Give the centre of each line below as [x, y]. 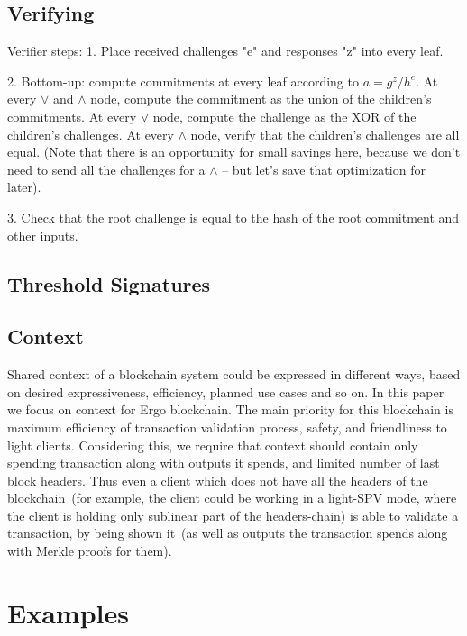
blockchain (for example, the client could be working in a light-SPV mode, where [232, 498]
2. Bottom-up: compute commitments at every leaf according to [183, 81]
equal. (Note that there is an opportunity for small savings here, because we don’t [234, 152]
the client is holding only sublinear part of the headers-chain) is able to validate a [233, 515]
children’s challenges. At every [91, 134]
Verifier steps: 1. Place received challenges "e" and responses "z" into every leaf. [225, 51]
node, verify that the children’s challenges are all [325, 134]
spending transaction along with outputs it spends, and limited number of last [224, 463]
